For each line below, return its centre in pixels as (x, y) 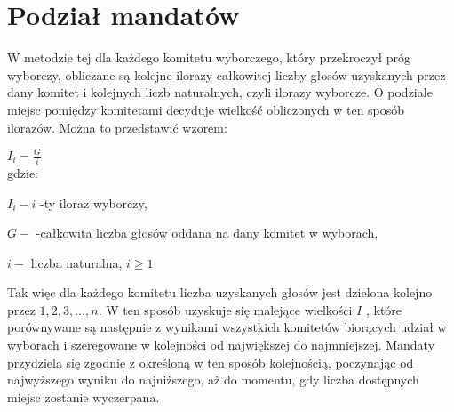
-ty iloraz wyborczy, (93, 202)
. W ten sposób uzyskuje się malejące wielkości (225, 309)
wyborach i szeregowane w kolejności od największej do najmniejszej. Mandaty (221, 345)
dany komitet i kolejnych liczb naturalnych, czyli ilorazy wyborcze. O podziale (220, 92)
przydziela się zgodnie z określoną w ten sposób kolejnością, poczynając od (211, 362)
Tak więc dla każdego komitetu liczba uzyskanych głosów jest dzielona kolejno (220, 292)
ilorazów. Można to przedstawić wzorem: (117, 127)
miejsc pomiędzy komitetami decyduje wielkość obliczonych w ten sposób (206, 109)
